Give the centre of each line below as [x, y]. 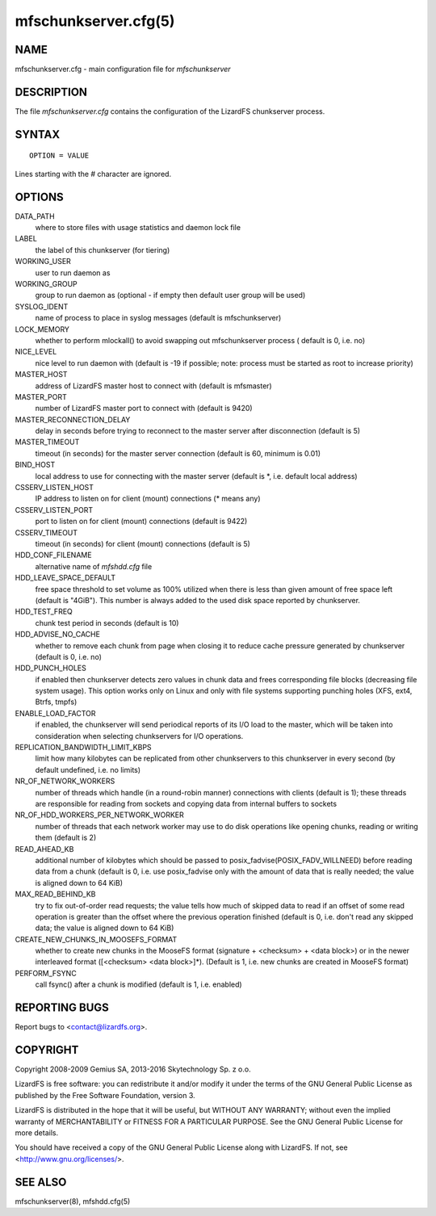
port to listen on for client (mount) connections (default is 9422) [141, 522]
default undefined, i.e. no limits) [88, 769]
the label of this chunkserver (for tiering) [103, 249]
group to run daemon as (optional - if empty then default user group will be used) [170, 296]
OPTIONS [39, 197]
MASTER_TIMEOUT [47, 442]
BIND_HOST [35, 465]
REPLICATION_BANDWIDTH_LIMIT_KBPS [84, 748]
